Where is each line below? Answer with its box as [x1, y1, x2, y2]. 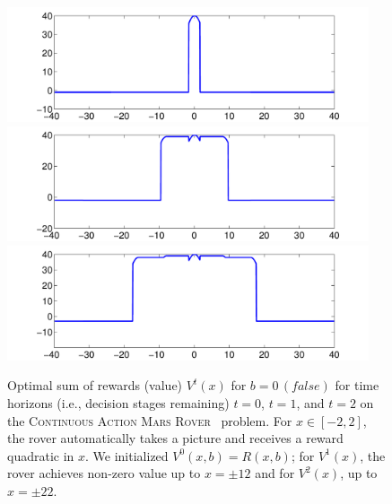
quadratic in [7, 446, 74, 465]
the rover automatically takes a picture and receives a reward [7, 429, 344, 448]
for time [335, 376, 379, 395]
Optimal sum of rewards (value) [7, 376, 183, 395]
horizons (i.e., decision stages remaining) [7, 394, 230, 413]
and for [255, 464, 295, 482]
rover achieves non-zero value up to [7, 464, 201, 482]
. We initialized [85, 446, 169, 465]
